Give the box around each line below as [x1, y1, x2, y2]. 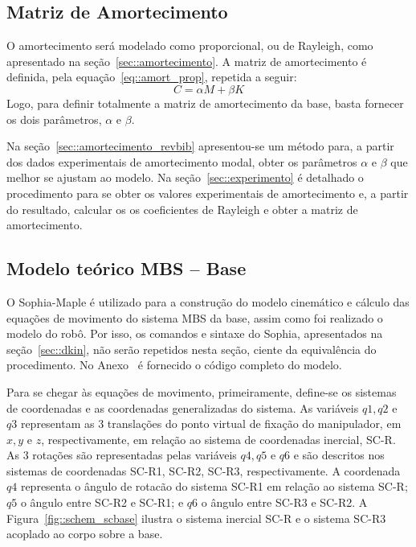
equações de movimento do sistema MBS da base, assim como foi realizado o [6, 309, 383, 326]
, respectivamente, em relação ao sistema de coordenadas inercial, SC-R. [41, 430, 396, 447]
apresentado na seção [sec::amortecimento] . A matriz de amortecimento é [6, 52, 367, 69]
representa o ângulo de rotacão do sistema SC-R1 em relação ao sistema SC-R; [20, 478, 408, 495]
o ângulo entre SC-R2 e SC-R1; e [20, 494, 184, 511]
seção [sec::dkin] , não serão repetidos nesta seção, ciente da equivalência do [6, 340, 377, 357]
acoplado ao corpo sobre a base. [6, 525, 163, 542]
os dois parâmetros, [6, 110, 102, 127]
